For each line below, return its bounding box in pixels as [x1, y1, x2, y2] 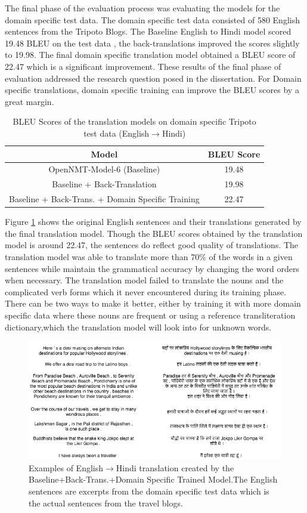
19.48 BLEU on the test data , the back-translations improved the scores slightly [5, 36, 300, 49]
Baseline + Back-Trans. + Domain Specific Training [9, 193, 200, 205]
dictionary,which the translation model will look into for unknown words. [5, 320, 272, 333]
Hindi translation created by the [116, 461, 234, 474]
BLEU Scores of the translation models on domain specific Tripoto [13, 115, 256, 128]
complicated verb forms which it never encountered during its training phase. [5, 285, 287, 298]
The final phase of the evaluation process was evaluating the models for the [5, 2, 280, 14]
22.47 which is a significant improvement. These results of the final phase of [5, 60, 281, 72]
